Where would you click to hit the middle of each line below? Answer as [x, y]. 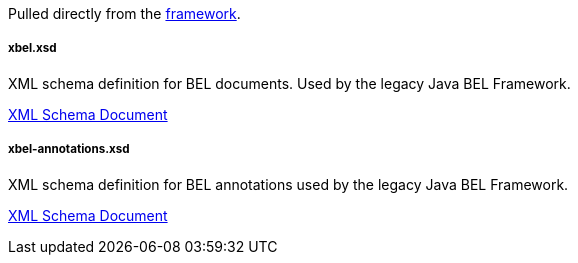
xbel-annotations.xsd [69, 149]
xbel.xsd [32, 48]
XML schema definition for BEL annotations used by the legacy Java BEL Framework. [288, 184]
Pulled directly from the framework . [124, 13]
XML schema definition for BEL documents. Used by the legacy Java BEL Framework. [289, 83]
